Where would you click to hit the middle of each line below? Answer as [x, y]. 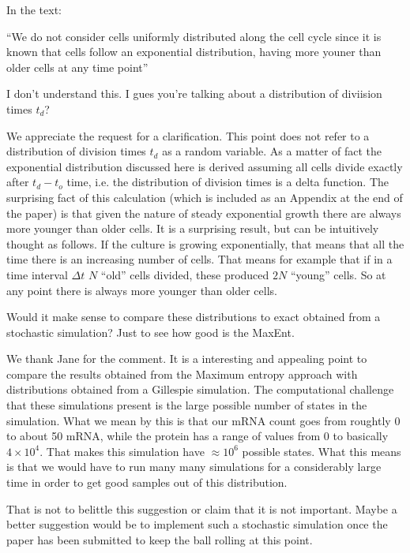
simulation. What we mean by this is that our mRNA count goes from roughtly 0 [203, 420]
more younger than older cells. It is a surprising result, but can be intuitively [193, 228]
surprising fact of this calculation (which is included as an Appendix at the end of [205, 197]
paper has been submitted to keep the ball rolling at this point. [160, 539]
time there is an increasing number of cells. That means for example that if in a [199, 259]
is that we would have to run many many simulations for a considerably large [194, 467]
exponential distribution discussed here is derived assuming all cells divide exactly [205, 166]
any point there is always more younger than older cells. [142, 290]
